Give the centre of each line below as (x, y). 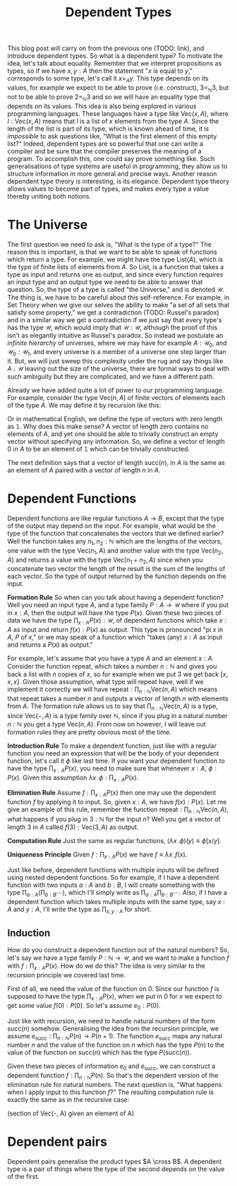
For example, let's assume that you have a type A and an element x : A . (111, 659)
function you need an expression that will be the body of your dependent (113, 753)
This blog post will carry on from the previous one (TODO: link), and (106, 48)
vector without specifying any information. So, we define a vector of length (116, 442)
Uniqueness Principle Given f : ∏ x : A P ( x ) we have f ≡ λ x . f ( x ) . (97, 855)
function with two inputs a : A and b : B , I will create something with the (111, 885)
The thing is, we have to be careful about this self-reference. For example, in (119, 297)
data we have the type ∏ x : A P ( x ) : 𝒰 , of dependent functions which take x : (117, 621)
